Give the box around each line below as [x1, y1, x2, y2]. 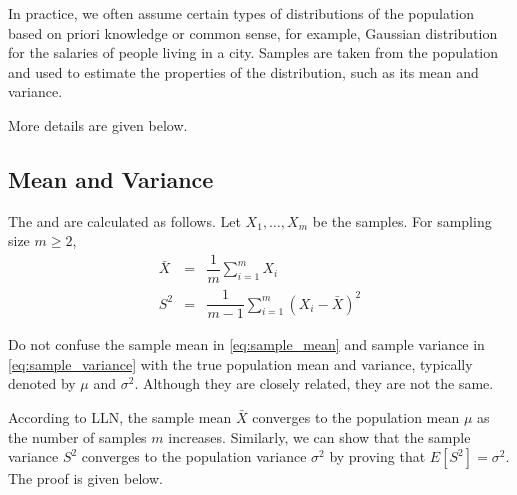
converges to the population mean [252, 406, 460, 427]
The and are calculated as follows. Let [8, 210, 241, 231]
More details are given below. [8, 114, 188, 135]
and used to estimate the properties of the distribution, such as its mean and [8, 61, 479, 82]
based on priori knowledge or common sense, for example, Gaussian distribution [8, 22, 498, 43]
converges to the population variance [81, 446, 307, 467]
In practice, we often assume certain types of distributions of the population [8, 3, 475, 23]
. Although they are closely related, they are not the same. [134, 373, 494, 394]
